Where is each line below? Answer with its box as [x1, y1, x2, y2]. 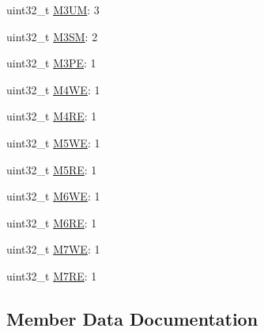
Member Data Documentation [6, 306, 258, 330]
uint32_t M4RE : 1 [6, 108, 97, 124]
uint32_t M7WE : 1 [6, 241, 100, 258]
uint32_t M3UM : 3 [6, 2, 100, 17]
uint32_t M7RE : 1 [6, 267, 97, 284]
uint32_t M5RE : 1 [6, 161, 97, 177]
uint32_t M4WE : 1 [6, 81, 100, 97]
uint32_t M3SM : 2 [6, 28, 98, 44]
